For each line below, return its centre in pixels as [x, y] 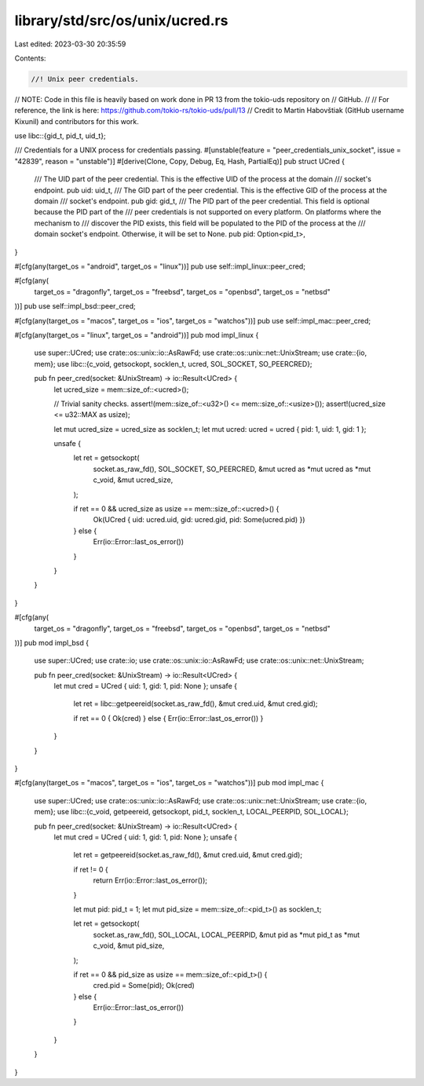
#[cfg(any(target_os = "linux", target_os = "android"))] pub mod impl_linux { [137, 335]
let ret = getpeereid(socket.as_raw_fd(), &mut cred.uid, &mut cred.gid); [188, 855]
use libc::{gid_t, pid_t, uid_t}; [60, 136]
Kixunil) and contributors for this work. [77, 121]
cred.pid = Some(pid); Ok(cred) [144, 985]
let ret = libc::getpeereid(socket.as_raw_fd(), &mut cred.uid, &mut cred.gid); [196, 704]
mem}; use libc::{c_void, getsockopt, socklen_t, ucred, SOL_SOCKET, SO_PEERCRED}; [174, 364]
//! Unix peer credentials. [85, 79]
